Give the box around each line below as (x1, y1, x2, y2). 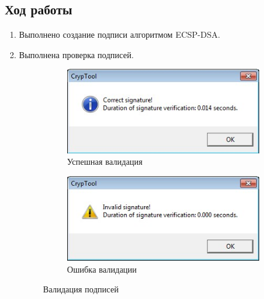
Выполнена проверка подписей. (19, 48, 134, 61)
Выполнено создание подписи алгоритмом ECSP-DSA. (19, 28, 220, 41)
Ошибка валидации (67, 262, 137, 275)
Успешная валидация (67, 155, 143, 168)
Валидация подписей (43, 283, 119, 295)
